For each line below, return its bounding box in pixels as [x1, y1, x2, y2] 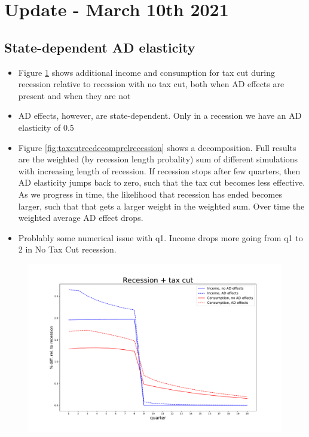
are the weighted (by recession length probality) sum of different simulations [18, 153, 298, 165]
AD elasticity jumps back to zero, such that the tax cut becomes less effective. [18, 176, 305, 189]
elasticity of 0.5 [18, 121, 74, 133]
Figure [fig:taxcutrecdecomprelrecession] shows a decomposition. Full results [18, 141, 296, 153]
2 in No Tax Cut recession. [18, 243, 117, 256]
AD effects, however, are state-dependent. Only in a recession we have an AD [18, 109, 302, 122]
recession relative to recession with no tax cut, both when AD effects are [18, 78, 284, 90]
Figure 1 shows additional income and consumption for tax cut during [18, 66, 275, 78]
